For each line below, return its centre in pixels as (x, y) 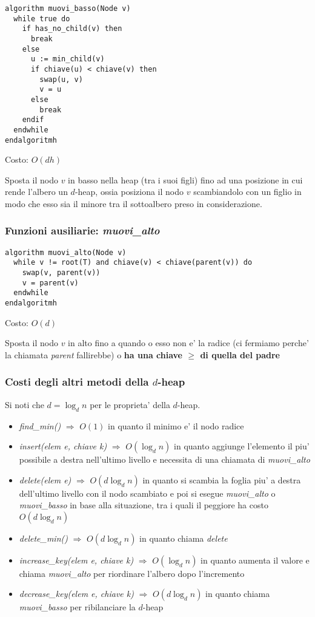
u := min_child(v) (68, 59)
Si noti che (25, 404)
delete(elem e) (45, 479)
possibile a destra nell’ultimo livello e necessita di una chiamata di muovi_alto (164, 459)
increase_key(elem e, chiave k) (76, 560)
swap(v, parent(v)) (61, 273)
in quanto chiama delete (184, 538)
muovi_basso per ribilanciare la (77, 607)
